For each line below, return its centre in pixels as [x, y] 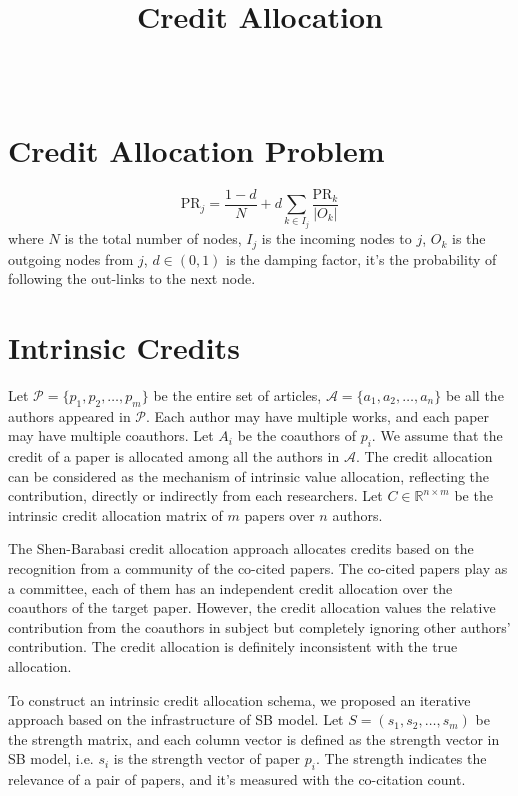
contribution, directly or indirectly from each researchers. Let [195, 495]
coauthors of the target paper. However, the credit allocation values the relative [252, 607]
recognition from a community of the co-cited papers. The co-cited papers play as [258, 568]
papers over [279, 514]
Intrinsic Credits [124, 346]
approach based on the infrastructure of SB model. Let [176, 719]
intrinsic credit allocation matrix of [115, 514]
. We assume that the [437, 435]
